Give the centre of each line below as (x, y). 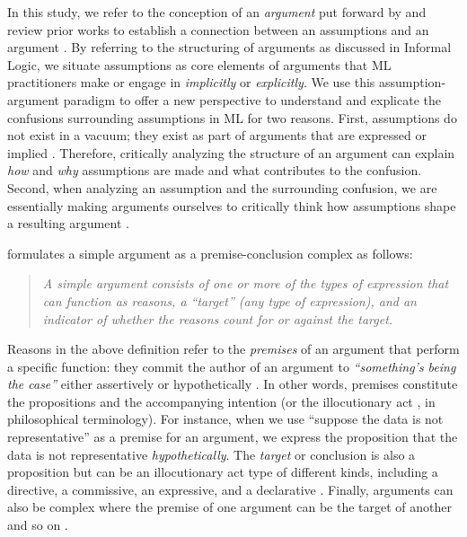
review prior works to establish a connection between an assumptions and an (218, 29)
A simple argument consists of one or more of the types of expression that (246, 283)
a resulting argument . (68, 223)
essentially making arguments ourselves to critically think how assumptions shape (232, 205)
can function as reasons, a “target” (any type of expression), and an (229, 300)
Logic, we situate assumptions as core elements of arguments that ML (199, 64)
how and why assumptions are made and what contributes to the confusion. (215, 170)
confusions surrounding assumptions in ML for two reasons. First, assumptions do (232, 117)
